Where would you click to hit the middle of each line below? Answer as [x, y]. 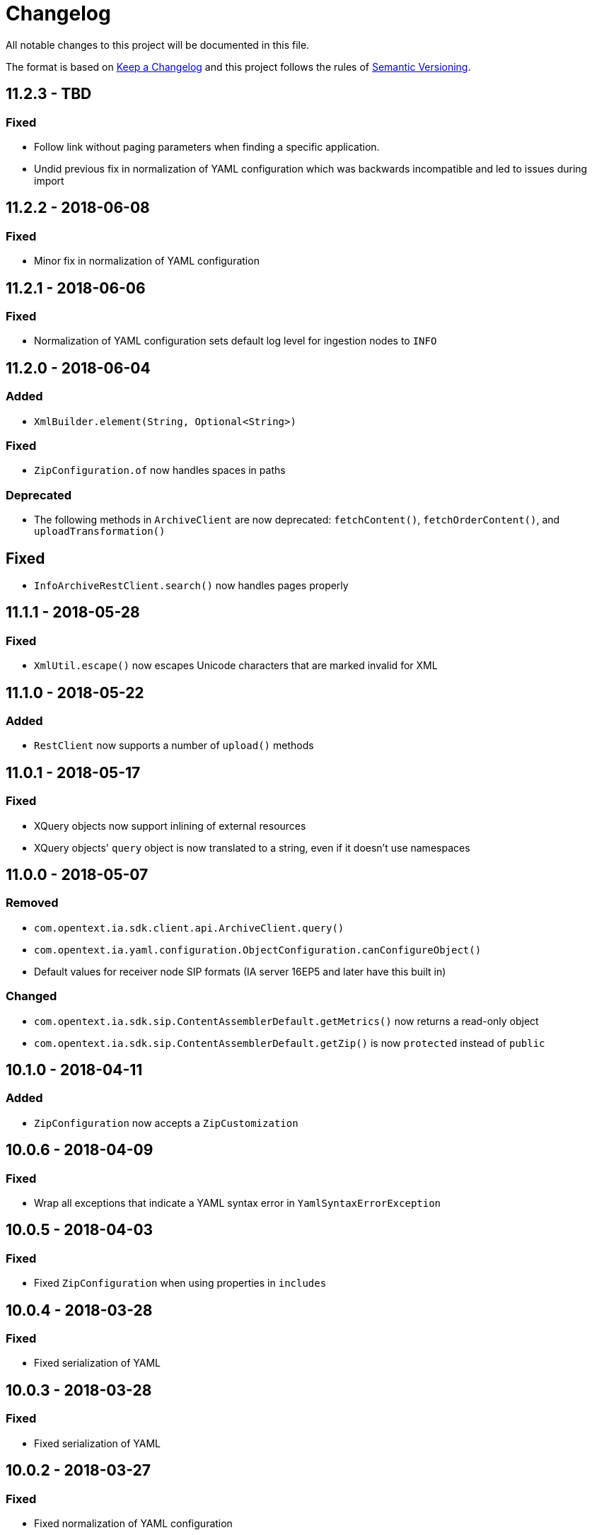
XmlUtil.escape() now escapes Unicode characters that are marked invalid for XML [236, 666]
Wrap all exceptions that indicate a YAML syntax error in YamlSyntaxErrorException [238, 1203]
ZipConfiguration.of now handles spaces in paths [160, 470]
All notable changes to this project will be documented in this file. [158, 45]
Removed [32, 903]
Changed [31, 996]
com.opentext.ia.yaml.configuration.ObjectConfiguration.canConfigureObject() [258, 950]
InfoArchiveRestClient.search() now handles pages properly [191, 585]
